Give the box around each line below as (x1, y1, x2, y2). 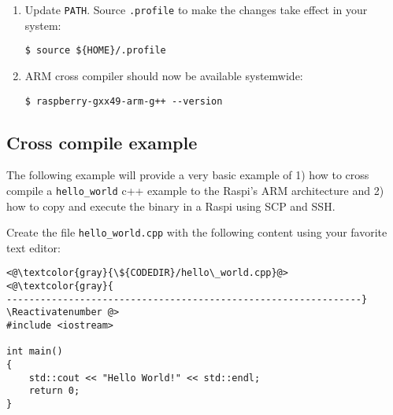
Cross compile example (6, 130, 198, 154)
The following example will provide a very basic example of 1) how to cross (6, 167, 369, 183)
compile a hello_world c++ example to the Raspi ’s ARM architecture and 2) (6, 182, 384, 198)
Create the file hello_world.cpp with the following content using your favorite (6, 224, 387, 241)
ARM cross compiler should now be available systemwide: (24, 67, 303, 83)
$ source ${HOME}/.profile (24, 45, 166, 57)
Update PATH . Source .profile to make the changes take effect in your (24, 2, 368, 17)
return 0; (28, 385, 80, 397)
